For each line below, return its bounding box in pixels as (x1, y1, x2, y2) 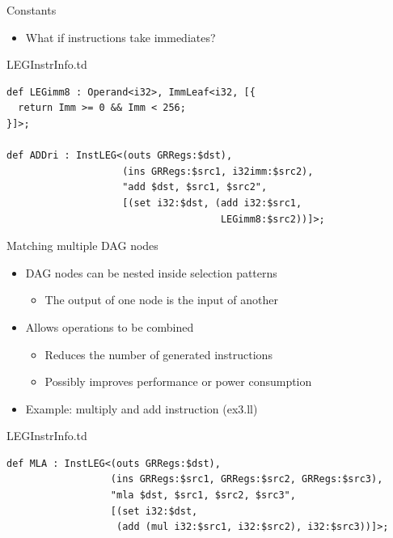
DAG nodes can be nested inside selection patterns (25, 264, 277, 281)
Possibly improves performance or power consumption (44, 373, 312, 390)
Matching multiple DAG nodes (6, 237, 158, 254)
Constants (6, 2, 57, 18)
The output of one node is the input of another (44, 291, 278, 308)
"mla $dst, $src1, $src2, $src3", (110, 489, 296, 502)
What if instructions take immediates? (25, 28, 216, 45)
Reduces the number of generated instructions (44, 345, 273, 362)
